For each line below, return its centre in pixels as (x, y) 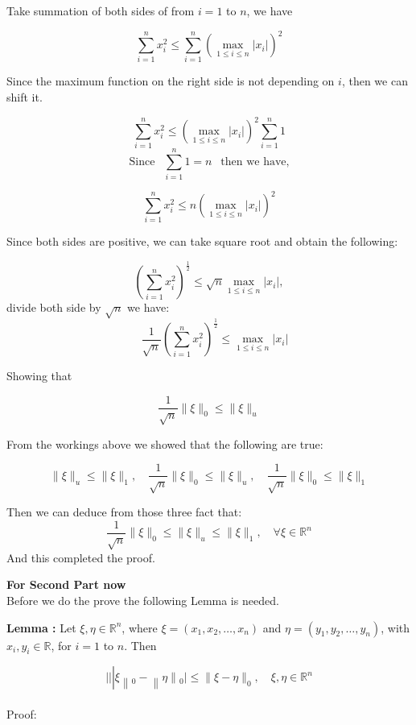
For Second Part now (66, 584)
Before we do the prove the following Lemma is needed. (143, 600)
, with (395, 627)
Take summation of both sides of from (101, 10)
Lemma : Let (41, 627)
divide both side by (54, 307)
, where (140, 627)
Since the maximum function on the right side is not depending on (171, 81)
